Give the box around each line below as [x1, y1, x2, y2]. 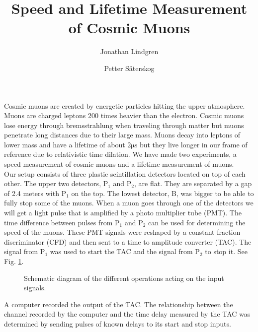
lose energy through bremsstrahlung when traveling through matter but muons [4, 120, 244, 130]
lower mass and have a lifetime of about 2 [4, 139, 131, 149]
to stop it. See [205, 246, 248, 257]
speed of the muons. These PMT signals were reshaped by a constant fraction [4, 227, 241, 237]
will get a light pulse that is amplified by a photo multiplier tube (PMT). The [4, 207, 242, 218]
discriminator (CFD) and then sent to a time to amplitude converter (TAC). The [4, 236, 252, 247]
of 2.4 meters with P [4, 188, 67, 198]
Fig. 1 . [4, 256, 24, 266]
